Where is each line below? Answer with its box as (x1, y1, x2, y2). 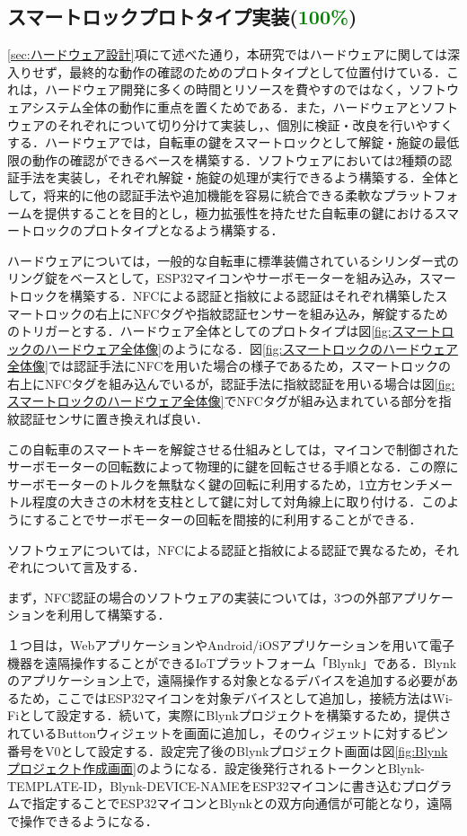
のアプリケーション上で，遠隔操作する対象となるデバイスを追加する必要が (7, 671, 446, 690)
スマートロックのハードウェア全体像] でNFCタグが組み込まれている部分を (7, 392, 439, 410)
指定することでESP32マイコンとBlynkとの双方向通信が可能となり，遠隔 (31, 794, 453, 813)
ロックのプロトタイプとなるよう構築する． (31, 221, 284, 240)
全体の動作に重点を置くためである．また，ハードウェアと (82, 97, 421, 116)
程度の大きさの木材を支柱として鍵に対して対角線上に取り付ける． (31, 492, 422, 511)
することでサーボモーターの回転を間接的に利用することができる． (32, 510, 422, 529)
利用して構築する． (57, 605, 171, 624)
